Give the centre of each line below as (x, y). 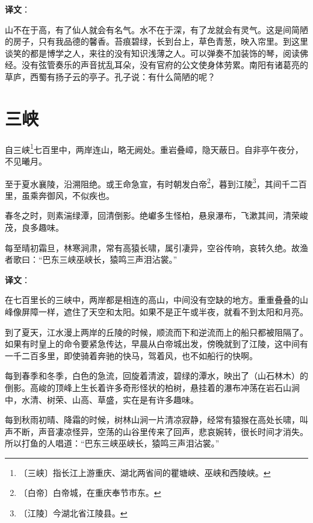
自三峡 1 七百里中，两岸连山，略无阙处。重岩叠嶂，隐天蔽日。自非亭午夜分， (154, 148)
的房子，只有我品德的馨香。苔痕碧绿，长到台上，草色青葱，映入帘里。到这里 (156, 41)
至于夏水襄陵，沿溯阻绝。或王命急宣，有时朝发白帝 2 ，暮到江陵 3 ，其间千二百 (156, 183)
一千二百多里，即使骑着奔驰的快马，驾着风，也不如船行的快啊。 (131, 355)
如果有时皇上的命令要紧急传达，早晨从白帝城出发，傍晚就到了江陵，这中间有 (156, 344)
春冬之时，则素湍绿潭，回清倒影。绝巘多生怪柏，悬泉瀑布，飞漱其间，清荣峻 (156, 215)
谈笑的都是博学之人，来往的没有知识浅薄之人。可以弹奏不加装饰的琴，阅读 (152, 53)
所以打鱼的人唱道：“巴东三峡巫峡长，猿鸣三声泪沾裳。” (112, 443)
